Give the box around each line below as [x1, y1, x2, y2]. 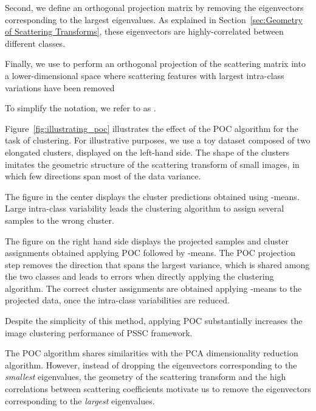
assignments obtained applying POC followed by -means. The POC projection [5, 246, 295, 259]
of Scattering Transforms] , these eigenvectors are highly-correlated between [5, 25, 284, 38]
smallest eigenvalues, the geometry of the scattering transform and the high [5, 370, 286, 383]
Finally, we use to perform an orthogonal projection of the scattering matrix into [5, 57, 306, 70]
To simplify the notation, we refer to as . [5, 102, 156, 114]
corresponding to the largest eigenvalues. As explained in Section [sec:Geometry [5, 13, 303, 26]
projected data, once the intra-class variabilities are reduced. [5, 294, 230, 306]
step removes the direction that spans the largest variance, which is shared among [5, 258, 310, 271]
